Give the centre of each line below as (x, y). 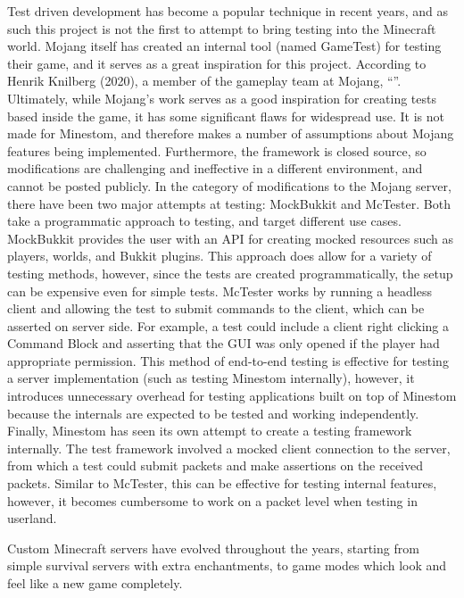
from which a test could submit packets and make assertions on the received (215, 465)
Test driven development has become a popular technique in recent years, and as (228, 11)
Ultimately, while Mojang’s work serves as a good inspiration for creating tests (222, 98)
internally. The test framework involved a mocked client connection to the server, (229, 448)
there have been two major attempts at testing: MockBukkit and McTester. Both (229, 203)
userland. (32, 518)
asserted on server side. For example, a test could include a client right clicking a (228, 325)
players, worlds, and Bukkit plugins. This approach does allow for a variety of (220, 256)
